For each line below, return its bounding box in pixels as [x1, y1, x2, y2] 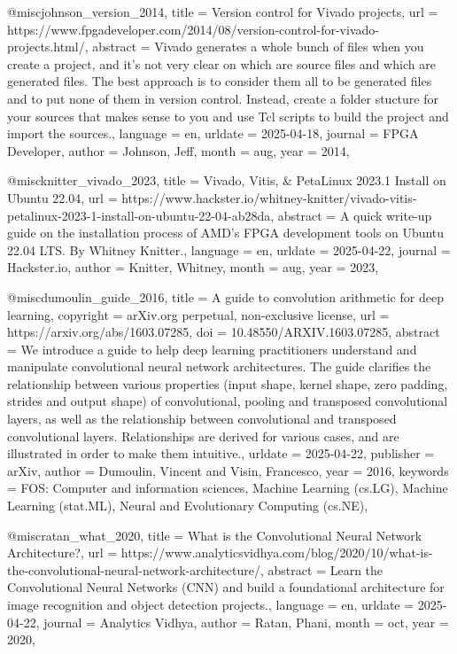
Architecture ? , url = [7, 543, 118, 562]
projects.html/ [7, 37, 85, 56]
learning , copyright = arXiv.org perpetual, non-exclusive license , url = [7, 305, 390, 323]
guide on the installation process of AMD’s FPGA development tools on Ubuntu [7, 223, 445, 242]
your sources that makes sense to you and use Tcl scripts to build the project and [7, 106, 449, 125]
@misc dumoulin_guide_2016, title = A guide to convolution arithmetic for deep [7, 287, 444, 306]
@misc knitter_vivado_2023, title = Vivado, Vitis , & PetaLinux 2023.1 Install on [7, 171, 446, 190]
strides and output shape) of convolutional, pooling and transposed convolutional [7, 392, 448, 410]
